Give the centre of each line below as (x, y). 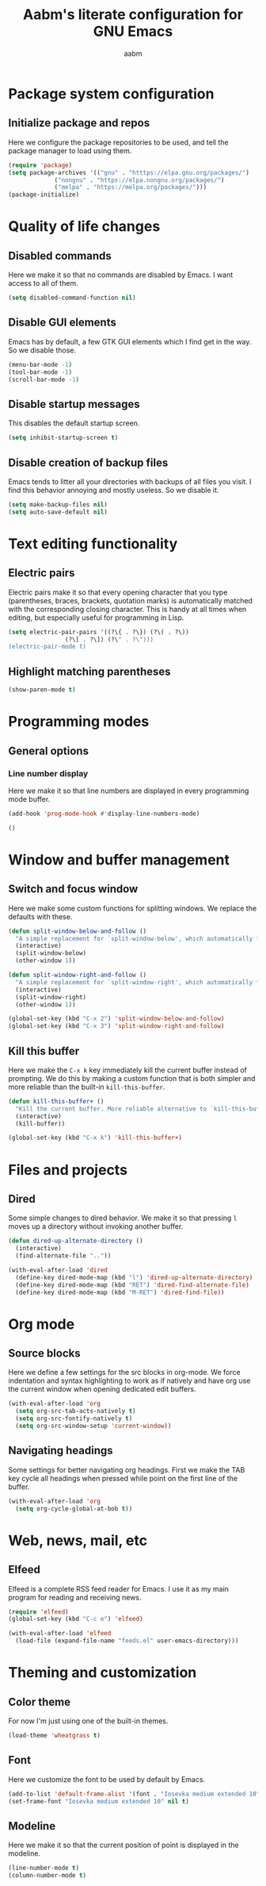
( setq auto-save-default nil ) (58, 512)
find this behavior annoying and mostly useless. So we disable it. (114, 490)
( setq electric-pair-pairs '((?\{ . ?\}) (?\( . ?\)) (99, 632)
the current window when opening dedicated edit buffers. (102, 1389)
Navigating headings (61, 1451)
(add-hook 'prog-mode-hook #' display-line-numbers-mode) (104, 814)
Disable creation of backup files (88, 462)
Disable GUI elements (62, 323)
